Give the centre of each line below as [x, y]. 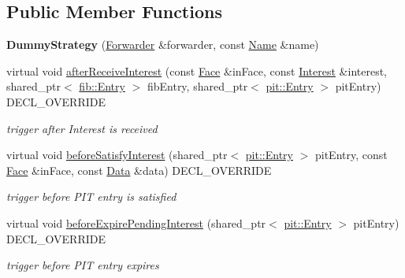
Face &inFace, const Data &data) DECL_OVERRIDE [139, 170]
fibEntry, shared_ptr [197, 86]
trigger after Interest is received [82, 128]
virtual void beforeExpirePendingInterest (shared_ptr [136, 222]
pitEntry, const [351, 155]
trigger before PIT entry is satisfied [91, 196]
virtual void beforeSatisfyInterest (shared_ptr [117, 155]
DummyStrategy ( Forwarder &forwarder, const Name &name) [163, 44]
